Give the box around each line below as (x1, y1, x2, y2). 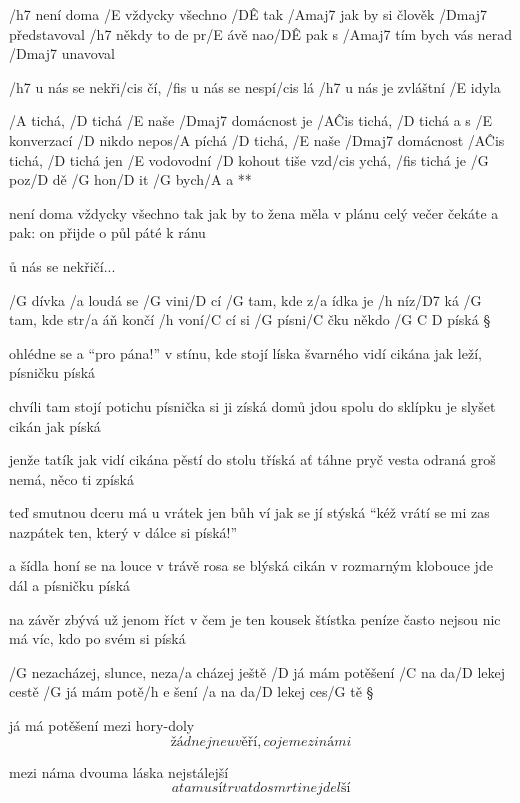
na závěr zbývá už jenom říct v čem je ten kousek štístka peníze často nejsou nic (9, 608, 501, 629)
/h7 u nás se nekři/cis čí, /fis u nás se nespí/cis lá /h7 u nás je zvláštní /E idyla (9, 76, 501, 97)
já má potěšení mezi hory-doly (9, 715, 195, 736)
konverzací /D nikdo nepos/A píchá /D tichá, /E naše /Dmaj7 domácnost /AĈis (9, 129, 505, 150)
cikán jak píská (9, 415, 101, 436)
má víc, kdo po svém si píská (9, 628, 186, 649)
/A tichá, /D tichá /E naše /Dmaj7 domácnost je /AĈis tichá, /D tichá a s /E (9, 110, 493, 131)
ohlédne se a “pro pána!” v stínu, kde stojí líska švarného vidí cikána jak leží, (9, 342, 482, 363)
